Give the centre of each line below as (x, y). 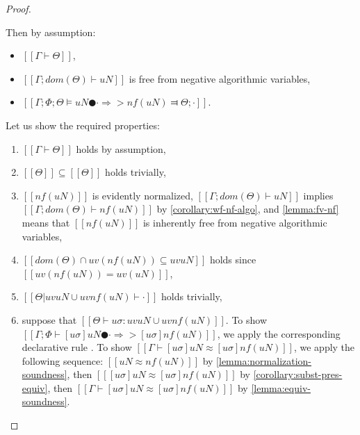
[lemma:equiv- (281, 387)
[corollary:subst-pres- (298, 374)
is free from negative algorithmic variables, (220, 78)
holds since (233, 260)
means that (46, 222)
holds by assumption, (121, 148)
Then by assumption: (51, 32)
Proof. (18, 8)
